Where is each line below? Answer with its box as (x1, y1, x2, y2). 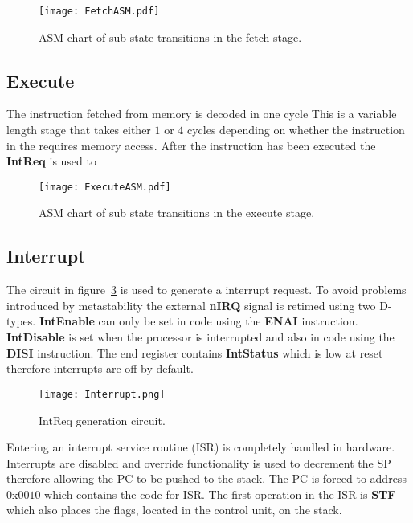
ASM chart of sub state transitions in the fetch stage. (39, 28, 302, 45)
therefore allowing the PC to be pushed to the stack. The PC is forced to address (6, 470, 407, 487)
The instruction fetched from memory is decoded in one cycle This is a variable (6, 105, 397, 122)
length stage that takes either (6, 121, 151, 138)
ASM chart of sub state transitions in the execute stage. (39, 204, 315, 221)
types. (6, 313, 36, 329)
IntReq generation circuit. (39, 411, 166, 428)
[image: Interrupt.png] (39, 388, 166, 400)
